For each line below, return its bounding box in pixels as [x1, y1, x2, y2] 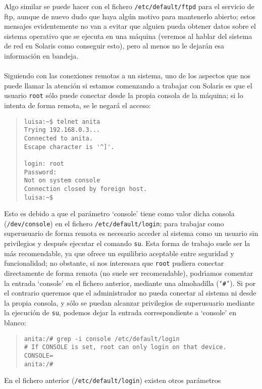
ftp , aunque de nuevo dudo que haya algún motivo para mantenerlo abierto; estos [4, 11, 256, 21]
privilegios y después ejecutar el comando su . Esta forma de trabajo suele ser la [4, 238, 250, 249]
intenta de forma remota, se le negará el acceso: [4, 100, 151, 111]
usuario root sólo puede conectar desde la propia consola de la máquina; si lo [4, 90, 243, 101]
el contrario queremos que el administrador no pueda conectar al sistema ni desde [4, 287, 256, 298]
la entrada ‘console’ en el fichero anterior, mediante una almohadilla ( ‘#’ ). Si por [4, 277, 256, 288]
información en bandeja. [4, 51, 79, 61]
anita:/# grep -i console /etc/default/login [24, 335, 180, 343]
